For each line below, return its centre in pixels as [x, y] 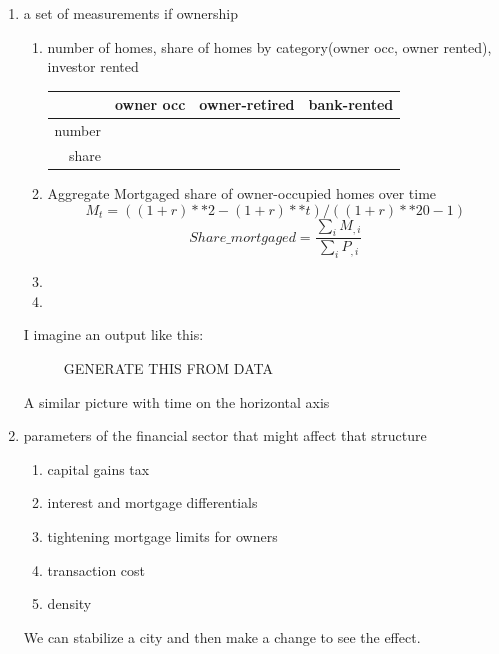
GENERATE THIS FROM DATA [168, 368]
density [69, 603]
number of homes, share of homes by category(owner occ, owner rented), [269, 46]
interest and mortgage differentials [152, 502]
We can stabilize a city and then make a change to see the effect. [222, 636]
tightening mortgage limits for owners [162, 536]
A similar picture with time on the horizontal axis [176, 401]
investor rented [93, 66]
